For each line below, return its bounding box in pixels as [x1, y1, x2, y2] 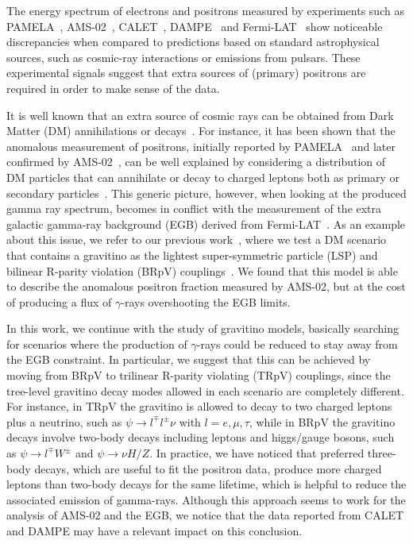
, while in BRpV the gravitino [249, 413, 396, 430]
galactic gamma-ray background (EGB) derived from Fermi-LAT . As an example [6, 215, 406, 232]
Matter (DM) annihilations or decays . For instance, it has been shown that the [6, 122, 396, 139]
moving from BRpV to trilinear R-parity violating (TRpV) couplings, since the [6, 367, 391, 384]
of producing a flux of [6, 293, 112, 310]
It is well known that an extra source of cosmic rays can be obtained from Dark [6, 106, 394, 123]
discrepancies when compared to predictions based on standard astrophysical [6, 33, 380, 50]
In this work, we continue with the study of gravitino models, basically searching [6, 320, 399, 337]
